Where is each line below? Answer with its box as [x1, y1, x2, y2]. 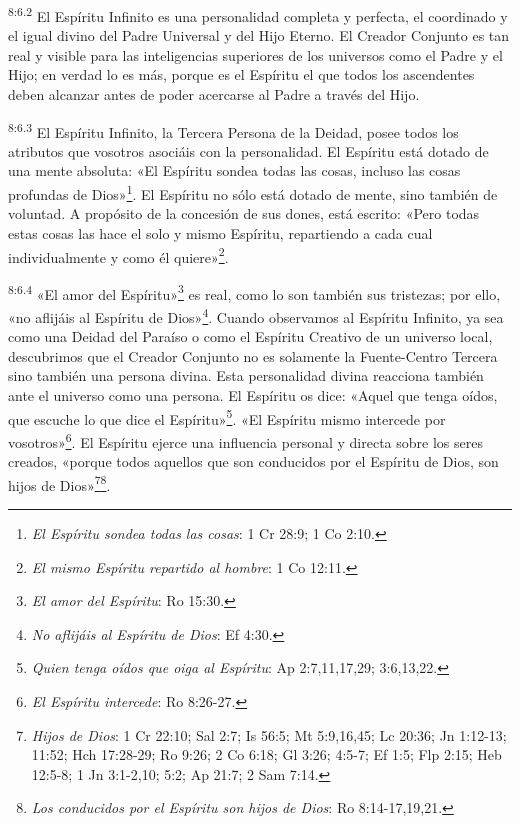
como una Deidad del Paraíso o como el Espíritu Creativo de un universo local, [8, 326, 493, 347]
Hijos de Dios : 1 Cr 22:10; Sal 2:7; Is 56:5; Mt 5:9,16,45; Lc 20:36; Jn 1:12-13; [31, 724, 507, 745]
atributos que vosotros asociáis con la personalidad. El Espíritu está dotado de [8, 140, 489, 161]
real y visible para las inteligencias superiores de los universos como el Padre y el [8, 44, 503, 65]
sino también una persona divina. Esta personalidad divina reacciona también [8, 365, 484, 386]
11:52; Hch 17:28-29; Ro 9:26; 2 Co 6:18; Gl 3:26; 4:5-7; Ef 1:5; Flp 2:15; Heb [31, 744, 502, 765]
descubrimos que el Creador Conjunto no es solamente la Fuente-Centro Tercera [8, 345, 498, 366]
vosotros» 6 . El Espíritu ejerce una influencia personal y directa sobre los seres [8, 428, 483, 452]
